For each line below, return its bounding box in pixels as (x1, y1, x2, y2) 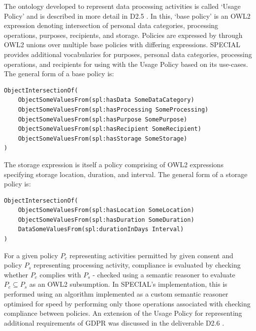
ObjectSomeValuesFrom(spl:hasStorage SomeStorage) (18, 135, 188, 142)
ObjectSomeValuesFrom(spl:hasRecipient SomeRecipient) (18, 125, 201, 133)
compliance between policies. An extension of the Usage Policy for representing (4, 308, 242, 318)
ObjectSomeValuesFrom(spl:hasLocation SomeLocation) (18, 207, 194, 214)
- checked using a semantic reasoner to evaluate (93, 269, 235, 279)
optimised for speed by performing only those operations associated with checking (4, 298, 251, 308)
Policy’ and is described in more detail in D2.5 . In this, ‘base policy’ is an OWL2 (4, 10, 251, 21)
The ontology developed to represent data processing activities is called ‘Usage (4, 1, 241, 11)
